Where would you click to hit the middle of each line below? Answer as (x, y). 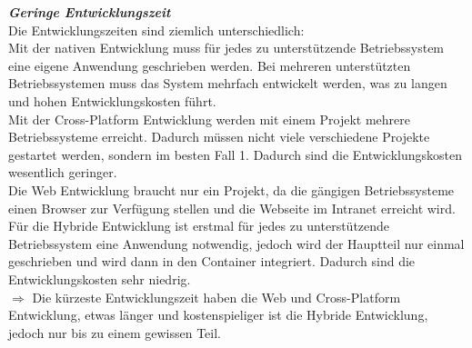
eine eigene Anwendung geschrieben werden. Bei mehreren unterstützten (210, 65)
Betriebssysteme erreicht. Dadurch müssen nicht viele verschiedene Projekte (219, 137)
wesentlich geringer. (63, 172)
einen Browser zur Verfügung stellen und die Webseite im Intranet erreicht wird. (232, 208)
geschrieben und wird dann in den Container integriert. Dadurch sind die (212, 261)
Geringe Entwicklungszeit (90, 12)
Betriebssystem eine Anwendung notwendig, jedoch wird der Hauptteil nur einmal (236, 243)
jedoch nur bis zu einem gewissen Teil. (115, 332)
